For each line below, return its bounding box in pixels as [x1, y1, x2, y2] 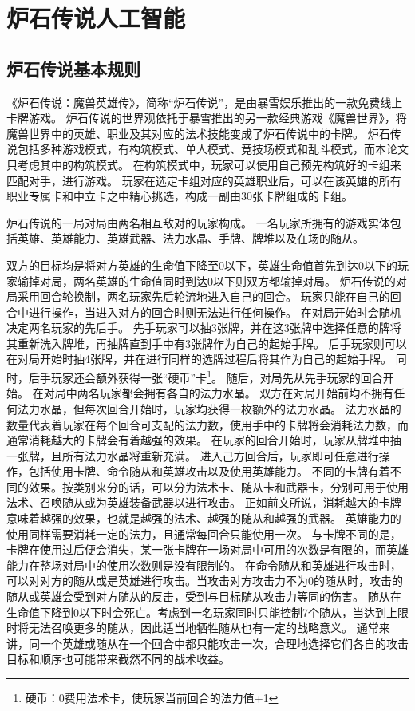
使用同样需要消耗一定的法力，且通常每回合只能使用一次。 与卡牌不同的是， [6, 525, 401, 542]
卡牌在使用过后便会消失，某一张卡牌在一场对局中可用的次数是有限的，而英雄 [6, 541, 409, 558]
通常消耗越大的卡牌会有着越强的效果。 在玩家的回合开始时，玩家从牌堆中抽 [6, 432, 401, 448]
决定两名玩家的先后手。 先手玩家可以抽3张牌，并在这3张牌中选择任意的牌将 [6, 319, 401, 336]
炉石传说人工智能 [6, 2, 186, 34]
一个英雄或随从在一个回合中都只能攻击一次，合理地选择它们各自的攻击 [39, 634, 409, 651]
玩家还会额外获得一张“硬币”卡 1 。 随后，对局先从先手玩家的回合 [50, 367, 383, 385]
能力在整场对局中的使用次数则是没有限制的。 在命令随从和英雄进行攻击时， [6, 556, 401, 573]
